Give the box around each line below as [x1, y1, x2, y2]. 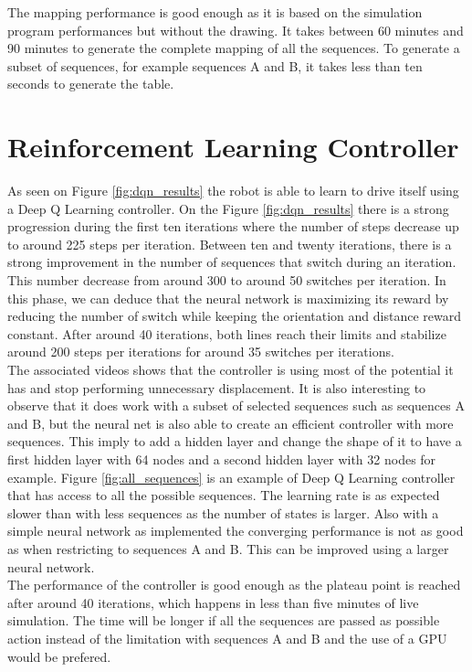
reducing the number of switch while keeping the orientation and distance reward [7, 306, 461, 325]
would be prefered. [7, 646, 111, 666]
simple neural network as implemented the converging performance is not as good [7, 521, 464, 540]
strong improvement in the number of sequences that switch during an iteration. [7, 252, 456, 272]
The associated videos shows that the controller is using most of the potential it [7, 360, 454, 379]
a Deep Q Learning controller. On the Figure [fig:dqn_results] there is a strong [7, 198, 449, 218]
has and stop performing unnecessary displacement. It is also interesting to [7, 378, 426, 397]
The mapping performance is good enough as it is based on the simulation [7, 3, 423, 21]
